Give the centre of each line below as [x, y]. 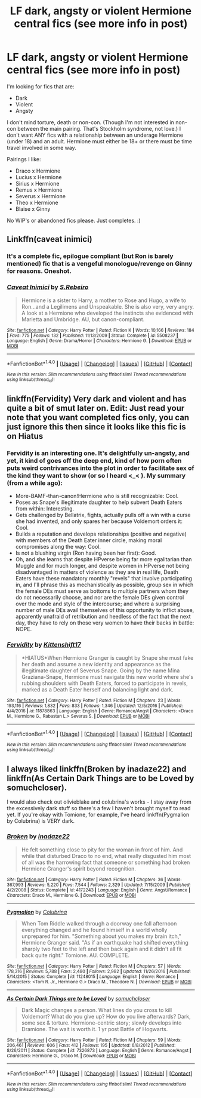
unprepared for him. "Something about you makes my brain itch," [101, 936]
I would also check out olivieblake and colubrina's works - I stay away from [99, 802]
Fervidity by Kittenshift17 [44, 645]
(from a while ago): [35, 483]
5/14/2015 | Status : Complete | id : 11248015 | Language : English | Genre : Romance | [92, 976]
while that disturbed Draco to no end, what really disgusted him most [106, 856]
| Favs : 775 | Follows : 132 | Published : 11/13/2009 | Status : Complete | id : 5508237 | [92, 336]
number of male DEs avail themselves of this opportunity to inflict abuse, [105, 610]
